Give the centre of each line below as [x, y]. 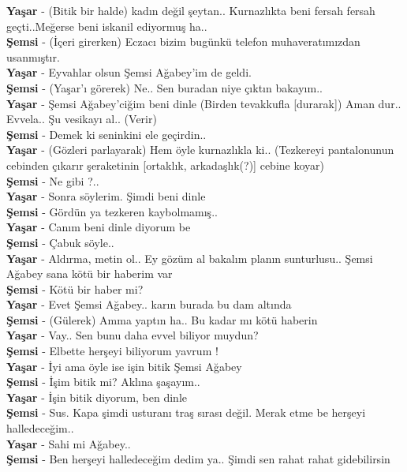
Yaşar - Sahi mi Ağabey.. [69, 443]
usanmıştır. [33, 56]
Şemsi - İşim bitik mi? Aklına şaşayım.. [103, 382]
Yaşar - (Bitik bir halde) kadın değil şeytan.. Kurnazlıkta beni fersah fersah [191, 10]
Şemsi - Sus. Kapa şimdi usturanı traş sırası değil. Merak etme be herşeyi [186, 412]
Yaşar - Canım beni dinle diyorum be [99, 227]
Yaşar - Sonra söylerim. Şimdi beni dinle [106, 196]
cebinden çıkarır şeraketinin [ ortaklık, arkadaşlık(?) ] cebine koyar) [165, 165]
